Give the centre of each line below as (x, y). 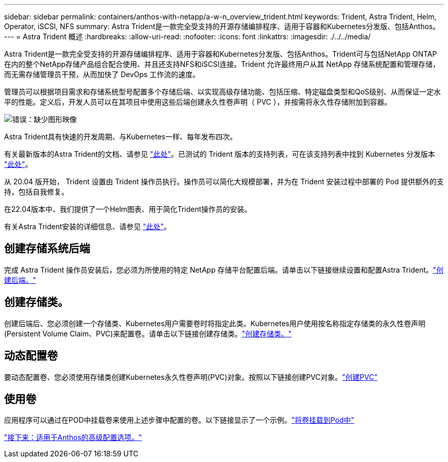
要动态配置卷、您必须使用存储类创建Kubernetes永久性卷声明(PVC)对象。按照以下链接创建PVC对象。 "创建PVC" (191, 377)
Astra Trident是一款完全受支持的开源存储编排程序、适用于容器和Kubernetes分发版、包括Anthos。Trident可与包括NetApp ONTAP (221, 54)
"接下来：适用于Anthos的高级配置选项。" (73, 437)
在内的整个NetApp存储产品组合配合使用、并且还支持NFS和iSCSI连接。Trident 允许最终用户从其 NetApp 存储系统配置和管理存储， (222, 64)
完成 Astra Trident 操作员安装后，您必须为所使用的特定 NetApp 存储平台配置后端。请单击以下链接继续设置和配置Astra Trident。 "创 (224, 270)
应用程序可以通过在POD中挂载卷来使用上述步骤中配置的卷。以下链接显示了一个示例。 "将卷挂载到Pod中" (179, 420)
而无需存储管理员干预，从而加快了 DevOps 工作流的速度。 (102, 74)
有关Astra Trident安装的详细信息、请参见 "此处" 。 (88, 226)
